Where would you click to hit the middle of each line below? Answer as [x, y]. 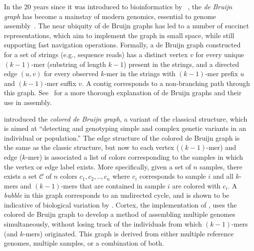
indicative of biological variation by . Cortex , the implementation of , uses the [120, 204]
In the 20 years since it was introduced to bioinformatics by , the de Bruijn [118, 6]
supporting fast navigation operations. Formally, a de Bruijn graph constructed [122, 45]
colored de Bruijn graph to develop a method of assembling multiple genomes [120, 214]
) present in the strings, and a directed [181, 64]
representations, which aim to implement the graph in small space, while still [119, 35]
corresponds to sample [173, 176]
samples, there [221, 166]
